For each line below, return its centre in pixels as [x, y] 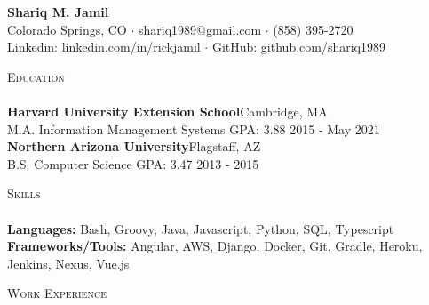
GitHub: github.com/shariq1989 [299, 47]
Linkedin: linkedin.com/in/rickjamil [104, 47]
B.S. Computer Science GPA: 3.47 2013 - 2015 [133, 163]
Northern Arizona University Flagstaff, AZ [134, 146]
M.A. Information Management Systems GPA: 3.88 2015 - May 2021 [194, 128]
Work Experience [57, 293]
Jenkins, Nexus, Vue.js [68, 263]
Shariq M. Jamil [58, 12]
